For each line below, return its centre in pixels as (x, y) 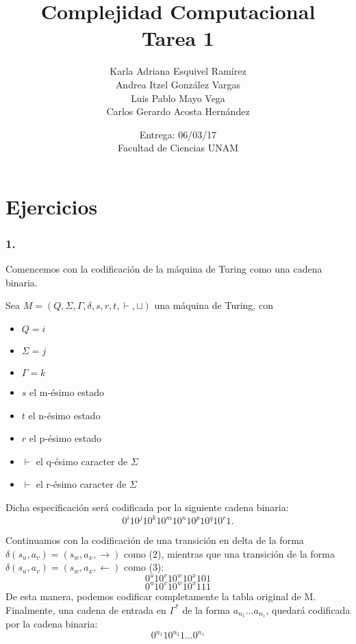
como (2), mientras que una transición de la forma (229, 553)
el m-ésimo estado (67, 392)
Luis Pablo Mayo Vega (178, 98)
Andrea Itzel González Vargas (178, 84)
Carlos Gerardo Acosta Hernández (178, 111)
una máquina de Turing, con (214, 305)
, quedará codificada (308, 609)
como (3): (144, 567)
